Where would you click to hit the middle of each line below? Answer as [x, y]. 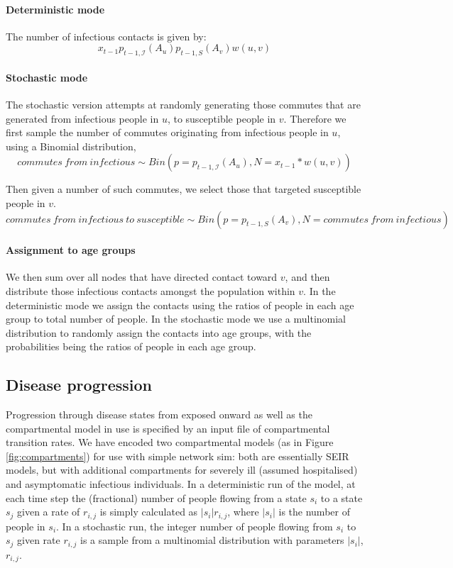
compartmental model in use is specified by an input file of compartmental [168, 428]
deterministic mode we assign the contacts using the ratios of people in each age [180, 305]
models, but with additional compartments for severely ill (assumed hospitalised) [182, 470]
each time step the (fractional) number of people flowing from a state [156, 497]
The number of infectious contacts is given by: [106, 36]
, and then [307, 277]
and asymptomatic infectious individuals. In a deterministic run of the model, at [181, 484]
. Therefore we [315, 118]
